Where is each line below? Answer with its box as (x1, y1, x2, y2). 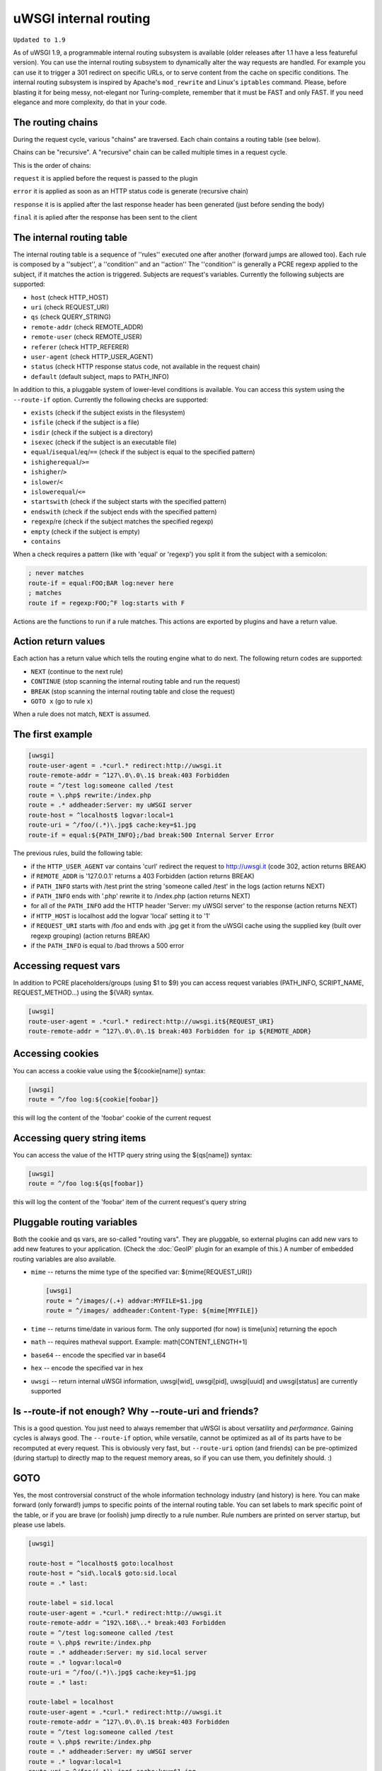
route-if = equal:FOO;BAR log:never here (28, 579, 174, 587)
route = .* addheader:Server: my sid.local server (28, 1648, 208, 1657)
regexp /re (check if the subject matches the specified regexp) (30, 517, 214, 526)
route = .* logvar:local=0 (28, 1658, 122, 1666)
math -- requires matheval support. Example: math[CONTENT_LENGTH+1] (30, 1337, 248, 1346)
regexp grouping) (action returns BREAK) (30, 932, 151, 940)
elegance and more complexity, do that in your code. (13, 98, 167, 106)
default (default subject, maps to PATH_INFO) (30, 372, 170, 380)
